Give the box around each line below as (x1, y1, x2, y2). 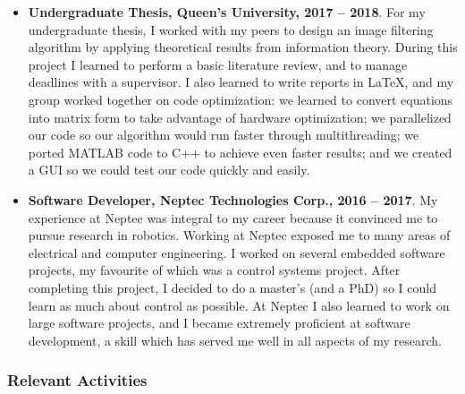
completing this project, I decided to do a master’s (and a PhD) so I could (28, 278, 436, 296)
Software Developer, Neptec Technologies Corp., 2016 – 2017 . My (28, 190, 438, 209)
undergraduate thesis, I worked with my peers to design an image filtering (28, 20, 434, 39)
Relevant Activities (7, 369, 148, 391)
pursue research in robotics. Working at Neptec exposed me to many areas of (28, 226, 451, 244)
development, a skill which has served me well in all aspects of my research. (28, 330, 442, 349)
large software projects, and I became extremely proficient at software (28, 313, 410, 332)
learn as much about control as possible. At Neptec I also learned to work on (28, 295, 450, 314)
